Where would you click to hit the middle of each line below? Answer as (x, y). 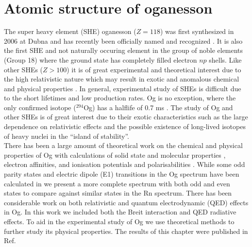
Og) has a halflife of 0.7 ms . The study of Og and (158, 107)
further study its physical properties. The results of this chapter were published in (126, 231)
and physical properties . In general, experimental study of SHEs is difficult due (123, 88)
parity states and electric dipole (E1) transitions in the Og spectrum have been (122, 174)
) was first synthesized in (197, 31)
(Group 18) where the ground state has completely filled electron (101, 59)
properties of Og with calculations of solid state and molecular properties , (115, 155)
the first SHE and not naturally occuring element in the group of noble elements (124, 50)
